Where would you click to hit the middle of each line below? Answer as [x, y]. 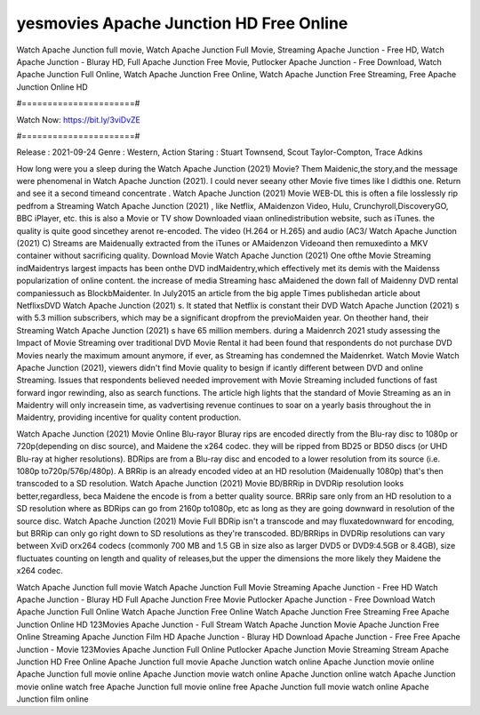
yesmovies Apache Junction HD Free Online [182, 23]
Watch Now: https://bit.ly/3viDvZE [79, 119]
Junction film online [52, 699]
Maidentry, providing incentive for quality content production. [129, 417]
